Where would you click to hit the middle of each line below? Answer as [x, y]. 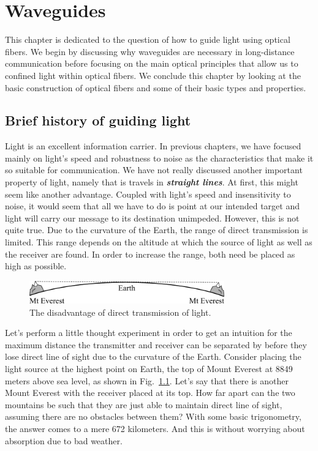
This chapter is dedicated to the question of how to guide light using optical [148, 39]
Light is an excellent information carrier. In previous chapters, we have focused [153, 146]
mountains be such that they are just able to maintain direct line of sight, [144, 404]
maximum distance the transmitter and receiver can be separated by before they [156, 344]
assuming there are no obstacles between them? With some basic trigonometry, [153, 416]
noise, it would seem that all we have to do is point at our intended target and [152, 206]
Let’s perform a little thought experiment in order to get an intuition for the [149, 333]
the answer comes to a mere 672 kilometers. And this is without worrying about [155, 428]
